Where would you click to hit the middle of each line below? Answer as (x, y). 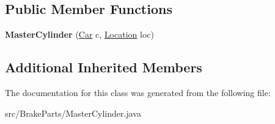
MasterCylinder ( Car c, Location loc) (79, 34)
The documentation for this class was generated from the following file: (138, 92)
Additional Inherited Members (104, 67)
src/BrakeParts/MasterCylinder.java (73, 113)
